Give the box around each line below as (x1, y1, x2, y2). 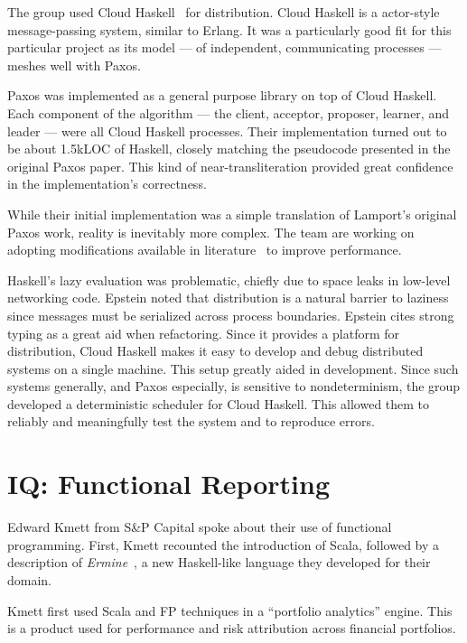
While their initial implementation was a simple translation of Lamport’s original (7, 204, 457, 223)
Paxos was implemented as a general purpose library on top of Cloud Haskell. (7, 86, 437, 105)
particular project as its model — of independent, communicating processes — (7, 38, 442, 57)
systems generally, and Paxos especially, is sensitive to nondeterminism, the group (7, 377, 461, 396)
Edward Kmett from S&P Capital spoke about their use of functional (7, 517, 392, 536)
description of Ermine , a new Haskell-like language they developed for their (7, 553, 431, 572)
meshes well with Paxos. (7, 55, 141, 74)
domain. (7, 570, 52, 589)
